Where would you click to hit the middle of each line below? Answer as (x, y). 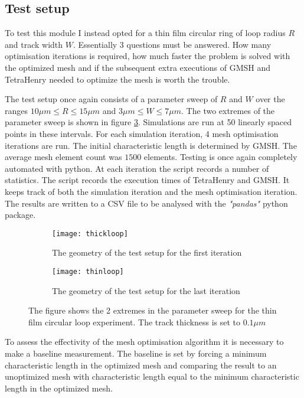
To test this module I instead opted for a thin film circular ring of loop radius (145, 33)
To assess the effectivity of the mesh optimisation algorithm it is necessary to (144, 342)
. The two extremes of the (228, 110)
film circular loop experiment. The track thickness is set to (134, 322)
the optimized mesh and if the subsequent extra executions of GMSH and (138, 67)
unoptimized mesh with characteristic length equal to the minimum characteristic (152, 376)
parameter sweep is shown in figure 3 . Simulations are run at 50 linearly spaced (148, 122)
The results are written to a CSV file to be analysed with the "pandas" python (146, 203)
